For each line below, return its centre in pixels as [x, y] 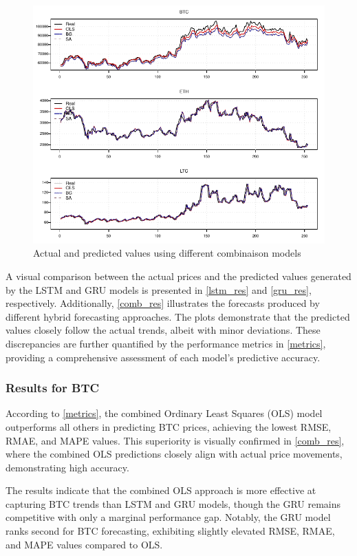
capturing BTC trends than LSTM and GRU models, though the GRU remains [173, 503]
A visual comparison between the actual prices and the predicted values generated [178, 276]
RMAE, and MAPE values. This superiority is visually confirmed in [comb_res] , [175, 440]
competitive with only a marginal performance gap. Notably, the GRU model [168, 517]
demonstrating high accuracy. [67, 467]
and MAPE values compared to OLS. [84, 544]
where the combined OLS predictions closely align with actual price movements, [174, 454]
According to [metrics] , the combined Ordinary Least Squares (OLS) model [164, 413]
